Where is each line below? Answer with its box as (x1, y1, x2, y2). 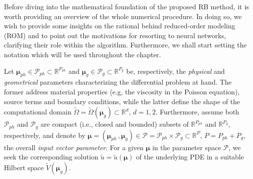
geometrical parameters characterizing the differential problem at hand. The (4, 77, 232, 87)
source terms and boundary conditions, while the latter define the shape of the (4, 96, 240, 106)
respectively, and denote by (4, 130, 86, 140)
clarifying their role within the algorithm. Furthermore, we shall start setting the (4, 40, 247, 50)
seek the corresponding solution (4, 152, 99, 162)
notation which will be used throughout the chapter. (4, 49, 161, 59)
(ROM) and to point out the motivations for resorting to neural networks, (4, 30, 226, 40)
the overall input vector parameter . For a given (4, 142, 144, 152)
